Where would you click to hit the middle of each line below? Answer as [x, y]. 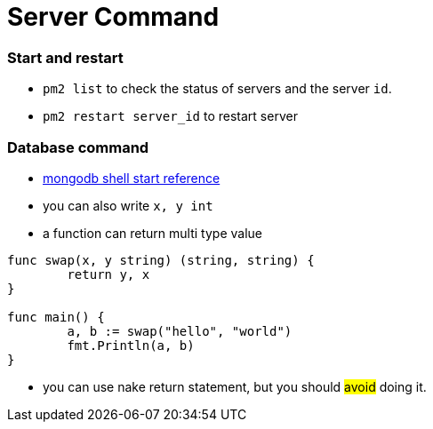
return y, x [108, 274]
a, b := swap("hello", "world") [180, 331]
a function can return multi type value [152, 233]
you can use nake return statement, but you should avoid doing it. [235, 386]
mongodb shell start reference [132, 178]
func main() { [56, 317]
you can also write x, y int [128, 205]
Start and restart [65, 57]
